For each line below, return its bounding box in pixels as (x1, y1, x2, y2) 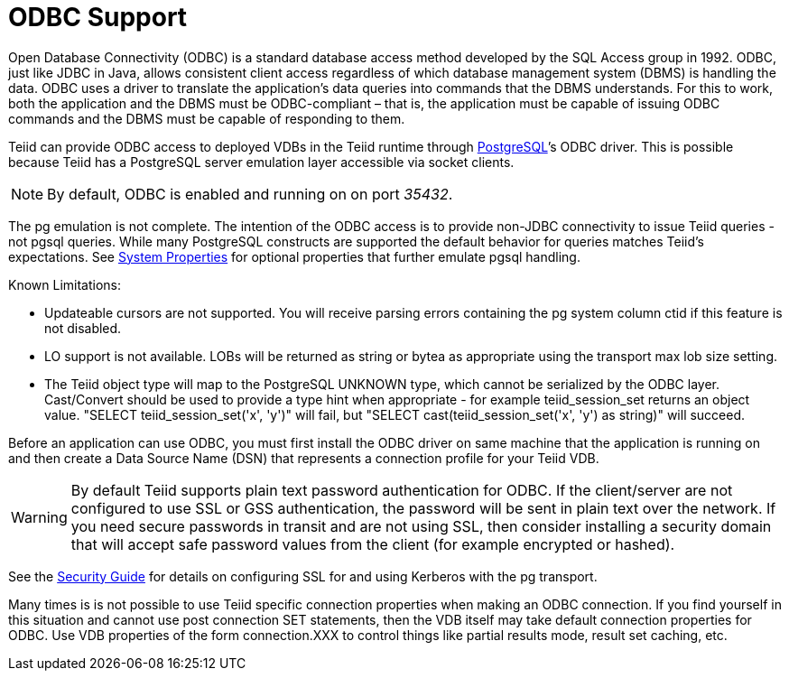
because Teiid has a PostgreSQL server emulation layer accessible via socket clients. (8, 153, 515, 170)
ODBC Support (8, 2, 188, 33)
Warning (11, 507, 68, 526)
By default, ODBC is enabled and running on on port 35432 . (47, 184, 453, 203)
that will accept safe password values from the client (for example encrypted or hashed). (70, 534, 675, 553)
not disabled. (44, 320, 122, 336)
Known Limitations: (8, 276, 122, 293)
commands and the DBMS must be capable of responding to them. (8, 110, 405, 126)
